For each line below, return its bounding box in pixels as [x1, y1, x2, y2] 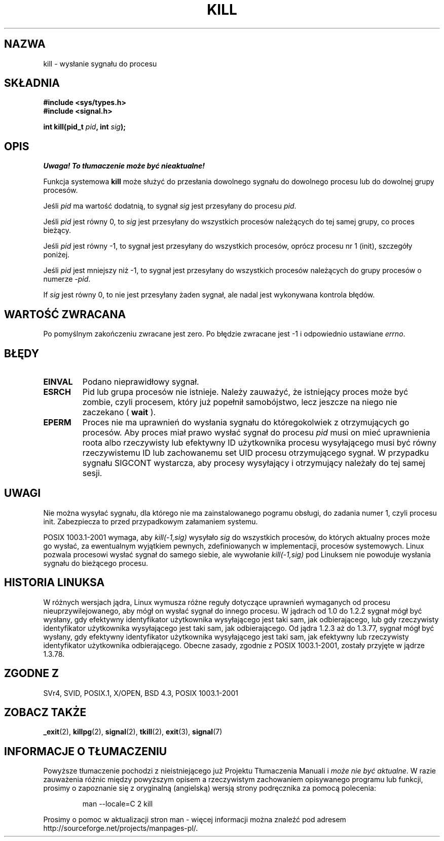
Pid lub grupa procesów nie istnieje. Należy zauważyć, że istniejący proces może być [82, 386, 409, 397]
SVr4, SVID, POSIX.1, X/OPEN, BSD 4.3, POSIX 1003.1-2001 [43, 688, 238, 697]
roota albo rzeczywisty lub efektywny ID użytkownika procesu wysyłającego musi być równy [82, 437, 436, 448]
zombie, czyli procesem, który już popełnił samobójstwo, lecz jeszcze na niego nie [82, 396, 397, 407]
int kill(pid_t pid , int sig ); [43, 122, 126, 131]
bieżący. [43, 226, 71, 235]
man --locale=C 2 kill [82, 799, 153, 809]
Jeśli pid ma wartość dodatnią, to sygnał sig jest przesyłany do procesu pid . [43, 201, 297, 211]
